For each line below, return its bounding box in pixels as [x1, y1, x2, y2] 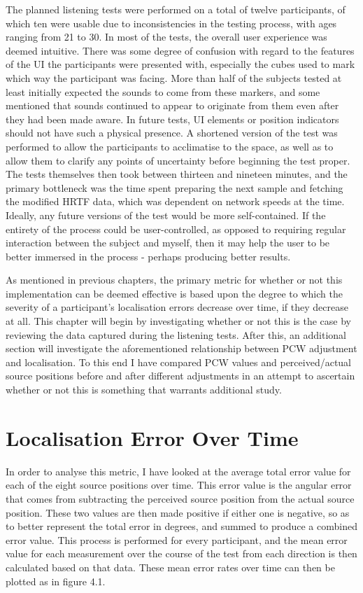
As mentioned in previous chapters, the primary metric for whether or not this [6, 272, 343, 287]
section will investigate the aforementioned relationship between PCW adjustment [6, 341, 357, 356]
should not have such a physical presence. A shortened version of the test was [6, 125, 338, 140]
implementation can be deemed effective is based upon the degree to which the [6, 286, 343, 300]
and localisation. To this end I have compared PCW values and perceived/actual [6, 354, 352, 369]
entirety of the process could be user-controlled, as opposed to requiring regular [6, 221, 346, 236]
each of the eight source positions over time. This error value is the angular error [6, 477, 352, 492]
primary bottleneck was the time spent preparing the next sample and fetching [6, 180, 343, 195]
